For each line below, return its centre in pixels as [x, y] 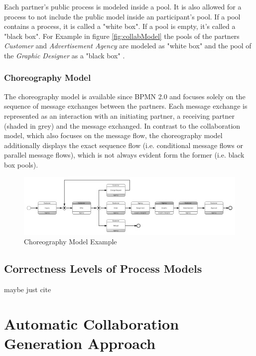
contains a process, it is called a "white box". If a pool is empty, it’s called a [120, 26]
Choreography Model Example [70, 242]
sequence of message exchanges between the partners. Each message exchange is [126, 106]
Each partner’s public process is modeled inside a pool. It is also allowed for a [123, 6]
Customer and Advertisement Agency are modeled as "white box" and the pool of [128, 46]
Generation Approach [80, 343]
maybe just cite [28, 289]
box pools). [21, 164]
